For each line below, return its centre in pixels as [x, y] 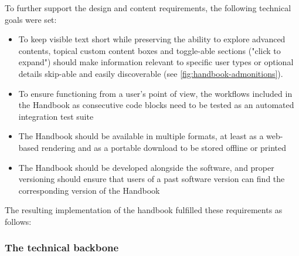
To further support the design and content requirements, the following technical [148, 8]
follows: [18, 221]
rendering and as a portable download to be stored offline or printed [164, 147]
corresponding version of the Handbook [89, 190]
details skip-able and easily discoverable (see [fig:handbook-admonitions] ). [151, 73]
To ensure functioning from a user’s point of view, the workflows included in [155, 93]
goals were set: [31, 19]
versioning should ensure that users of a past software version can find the [152, 179]
